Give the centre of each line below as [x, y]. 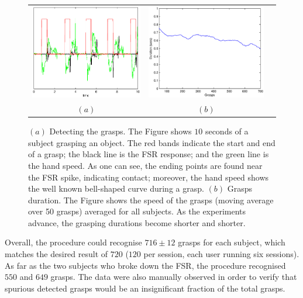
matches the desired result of [56, 254]
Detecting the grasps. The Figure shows [120, 131]
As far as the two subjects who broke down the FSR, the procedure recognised [145, 265]
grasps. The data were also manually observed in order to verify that [174, 277]
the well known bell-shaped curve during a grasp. [116, 188]
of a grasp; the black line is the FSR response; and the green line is [149, 154]
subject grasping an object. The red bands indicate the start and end [152, 142]
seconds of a [227, 131]
